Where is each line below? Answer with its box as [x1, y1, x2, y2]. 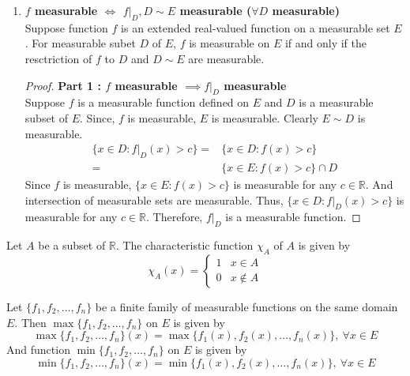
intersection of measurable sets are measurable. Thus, [24, 191, 284, 208]
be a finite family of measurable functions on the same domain [95, 299, 398, 314]
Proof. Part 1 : [24, 77, 101, 93]
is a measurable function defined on [77, 94, 250, 111]
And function [6, 341, 70, 358]
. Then [14, 314, 47, 330]
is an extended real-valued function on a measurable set [121, 19, 390, 36]
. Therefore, [146, 209, 203, 225]
